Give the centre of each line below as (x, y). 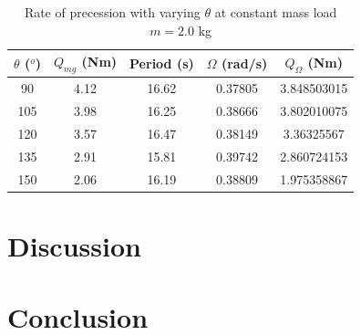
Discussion (74, 245)
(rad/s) (244, 63)
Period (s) (162, 63)
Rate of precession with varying (112, 12)
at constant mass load (276, 12)
